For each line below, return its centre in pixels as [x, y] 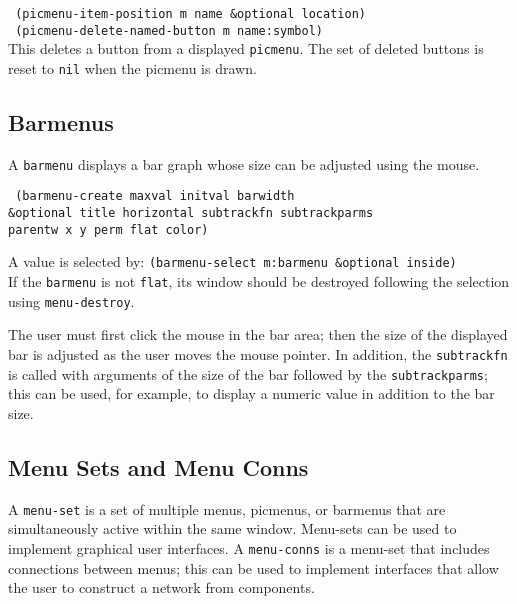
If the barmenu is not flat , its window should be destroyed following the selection [259, 281]
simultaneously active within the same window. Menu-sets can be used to [232, 528]
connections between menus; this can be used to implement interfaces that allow [253, 567]
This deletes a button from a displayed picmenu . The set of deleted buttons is [246, 48]
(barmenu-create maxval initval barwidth [155, 196]
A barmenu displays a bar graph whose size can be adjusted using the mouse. [244, 163]
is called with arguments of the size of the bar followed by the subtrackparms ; [248, 373]
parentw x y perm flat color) [108, 229]
